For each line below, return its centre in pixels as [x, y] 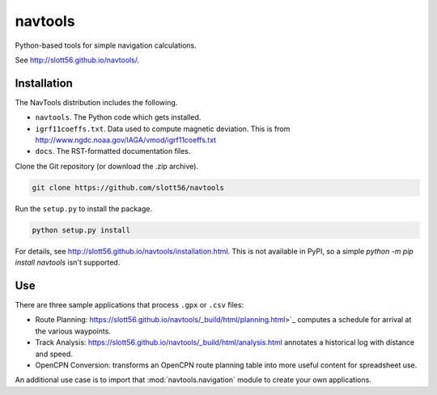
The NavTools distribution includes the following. [96, 102]
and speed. [54, 354]
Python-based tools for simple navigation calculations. [106, 45]
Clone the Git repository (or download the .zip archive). [106, 166]
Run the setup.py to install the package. [84, 208]
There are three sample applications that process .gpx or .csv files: [129, 305]
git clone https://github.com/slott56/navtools [128, 187]
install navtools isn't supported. [68, 262]
